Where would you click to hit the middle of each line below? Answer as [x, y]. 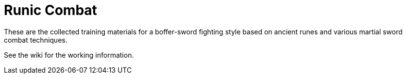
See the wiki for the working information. [69, 55]
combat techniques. [36, 40]
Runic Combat [51, 10]
